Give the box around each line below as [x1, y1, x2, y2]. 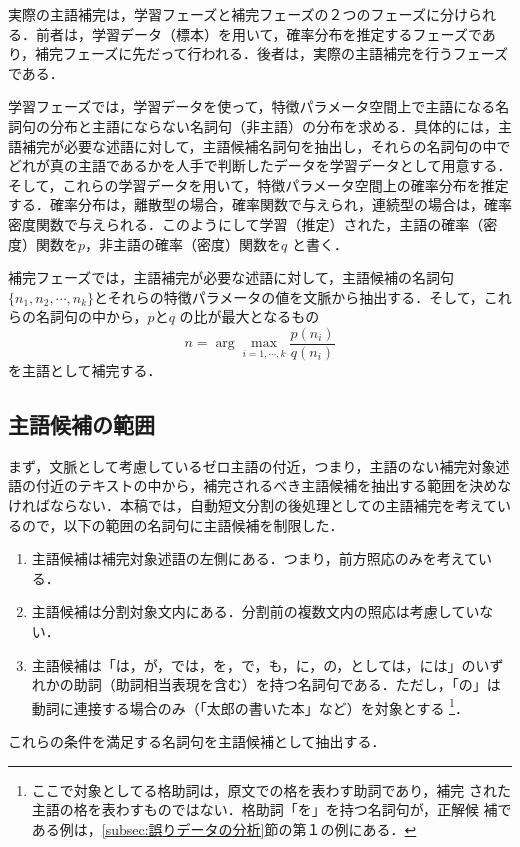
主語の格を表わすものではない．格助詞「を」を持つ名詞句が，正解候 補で [31, 799, 512, 820]
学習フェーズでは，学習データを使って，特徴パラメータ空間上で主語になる [8, 96, 496, 117]
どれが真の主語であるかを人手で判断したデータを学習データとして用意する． [8, 155, 512, 176]
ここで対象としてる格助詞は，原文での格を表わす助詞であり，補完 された [31, 779, 511, 800]
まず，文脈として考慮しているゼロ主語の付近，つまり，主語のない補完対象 [8, 455, 496, 476]
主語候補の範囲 [8, 408, 155, 439]
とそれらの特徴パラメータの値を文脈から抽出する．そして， [94, 286, 484, 307]
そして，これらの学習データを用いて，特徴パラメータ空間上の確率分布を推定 [8, 174, 509, 195]
